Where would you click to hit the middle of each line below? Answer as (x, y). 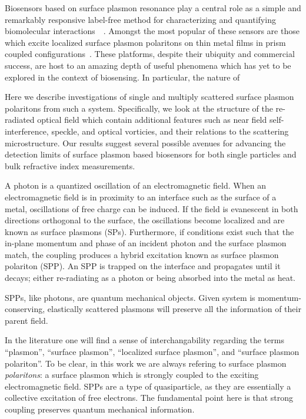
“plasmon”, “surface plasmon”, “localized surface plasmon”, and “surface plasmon (152, 352)
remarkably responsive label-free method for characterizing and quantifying (140, 19)
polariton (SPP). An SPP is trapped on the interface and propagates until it (143, 266)
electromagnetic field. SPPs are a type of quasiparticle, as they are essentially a (148, 386)
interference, (27, 131)
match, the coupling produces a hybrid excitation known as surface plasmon (142, 254)
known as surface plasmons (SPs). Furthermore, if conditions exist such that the (149, 231)
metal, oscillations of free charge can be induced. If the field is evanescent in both (152, 208)
